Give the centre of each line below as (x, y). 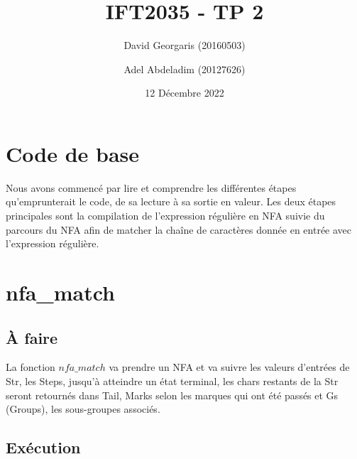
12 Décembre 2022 (185, 93)
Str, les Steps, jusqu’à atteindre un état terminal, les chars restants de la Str (172, 380)
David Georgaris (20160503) (185, 45)
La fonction (31, 367)
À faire (32, 337)
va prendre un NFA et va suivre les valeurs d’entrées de (229, 367)
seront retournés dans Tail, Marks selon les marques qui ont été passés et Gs (172, 395)
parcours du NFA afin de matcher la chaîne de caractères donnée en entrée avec (179, 229)
